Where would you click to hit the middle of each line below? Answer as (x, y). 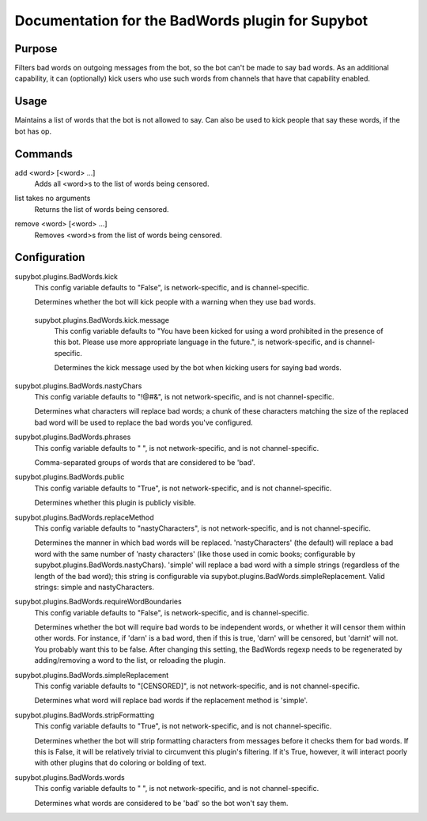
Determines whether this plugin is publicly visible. (115, 503)
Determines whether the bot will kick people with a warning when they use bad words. (175, 302)
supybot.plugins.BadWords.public (70, 477)
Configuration (50, 257)
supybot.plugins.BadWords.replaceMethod (84, 517)
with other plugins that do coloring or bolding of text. (121, 762)
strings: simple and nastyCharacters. (94, 587)
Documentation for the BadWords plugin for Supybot (191, 21)
